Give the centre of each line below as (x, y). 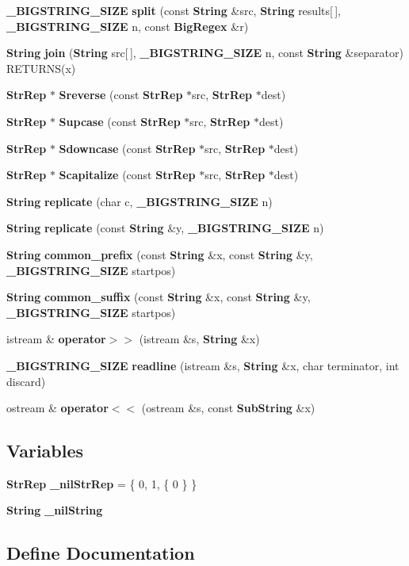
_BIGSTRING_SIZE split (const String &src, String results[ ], (174, 10)
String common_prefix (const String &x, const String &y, (160, 254)
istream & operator (56, 339)
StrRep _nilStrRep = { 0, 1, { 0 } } (102, 483)
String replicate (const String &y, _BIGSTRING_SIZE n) (165, 228)
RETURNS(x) (41, 68)
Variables (45, 451)
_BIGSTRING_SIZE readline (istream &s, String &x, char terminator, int (203, 365)
